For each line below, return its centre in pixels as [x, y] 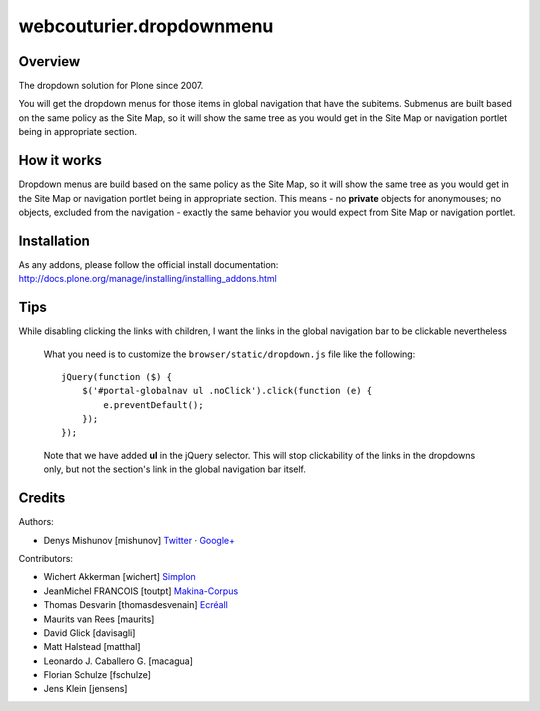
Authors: [36, 522]
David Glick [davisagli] [89, 632]
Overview [49, 61]
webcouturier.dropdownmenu [146, 26]
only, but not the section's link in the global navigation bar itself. [175, 469]
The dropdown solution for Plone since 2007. [111, 86]
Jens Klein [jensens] [85, 689]
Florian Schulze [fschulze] [97, 675]
